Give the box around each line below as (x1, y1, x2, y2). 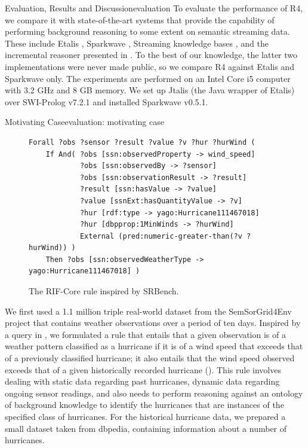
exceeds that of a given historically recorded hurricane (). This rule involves (5, 363, 281, 376)
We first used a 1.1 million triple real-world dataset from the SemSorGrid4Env (5, 304, 292, 317)
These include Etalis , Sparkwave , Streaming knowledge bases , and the (5, 36, 269, 49)
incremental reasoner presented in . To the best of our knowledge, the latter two (5, 48, 298, 61)
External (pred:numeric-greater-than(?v (79, 231, 242, 240)
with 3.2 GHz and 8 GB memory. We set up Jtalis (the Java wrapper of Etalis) (5, 84, 295, 96)
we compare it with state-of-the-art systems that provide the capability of (5, 13, 275, 26)
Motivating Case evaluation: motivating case (5, 115, 164, 128)
